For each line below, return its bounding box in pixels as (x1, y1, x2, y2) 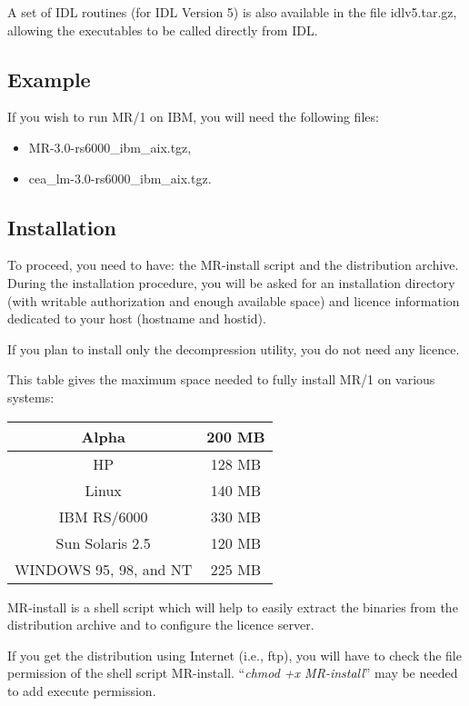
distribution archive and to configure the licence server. (7, 615, 314, 634)
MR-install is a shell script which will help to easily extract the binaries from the (7, 597, 458, 616)
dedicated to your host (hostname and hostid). (7, 309, 266, 328)
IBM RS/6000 (58, 505, 148, 527)
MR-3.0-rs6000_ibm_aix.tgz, (28, 137, 192, 156)
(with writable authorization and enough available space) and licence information (7, 291, 460, 310)
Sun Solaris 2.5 (55, 532, 151, 553)
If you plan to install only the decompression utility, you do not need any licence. (7, 339, 460, 358)
